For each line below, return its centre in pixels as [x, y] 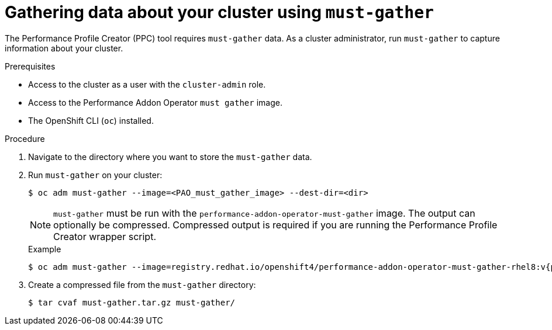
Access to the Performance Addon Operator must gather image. [155, 102]
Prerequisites [30, 66]
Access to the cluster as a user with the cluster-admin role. [147, 84]
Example [45, 249]
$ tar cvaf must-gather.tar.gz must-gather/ [132, 302]
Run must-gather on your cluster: [95, 175]
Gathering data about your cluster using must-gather [219, 12]
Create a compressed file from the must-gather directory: [142, 284]
